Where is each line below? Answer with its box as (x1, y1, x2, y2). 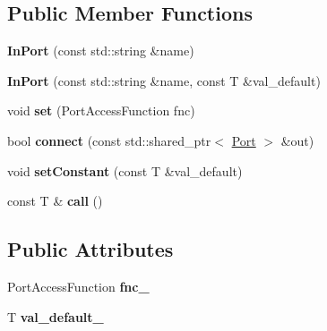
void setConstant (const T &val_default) (7, 161, 243, 180)
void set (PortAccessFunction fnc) (7, 101, 195, 120)
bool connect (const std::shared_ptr (7, 131, 211, 149)
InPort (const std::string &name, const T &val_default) (7, 71, 321, 89)
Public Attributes (7, 235, 174, 263)
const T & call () (7, 191, 103, 210)
